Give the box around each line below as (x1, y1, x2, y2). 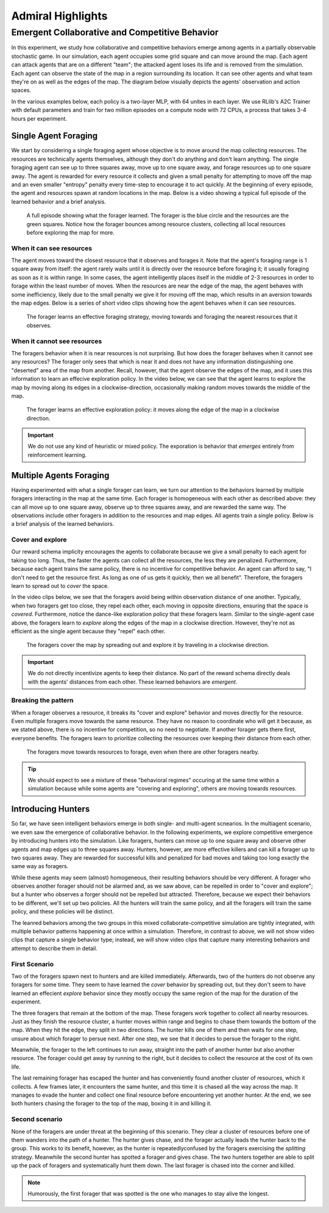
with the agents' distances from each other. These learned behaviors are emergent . (27, 678, 238, 685)
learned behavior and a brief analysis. (11, 198, 107, 205)
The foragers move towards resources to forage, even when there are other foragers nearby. (26, 748, 260, 755)
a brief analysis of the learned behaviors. (11, 520, 115, 528)
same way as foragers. (11, 863, 69, 870)
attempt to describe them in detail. (11, 944, 97, 952)
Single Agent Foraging (11, 131, 98, 141)
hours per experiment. (11, 115, 67, 122)
